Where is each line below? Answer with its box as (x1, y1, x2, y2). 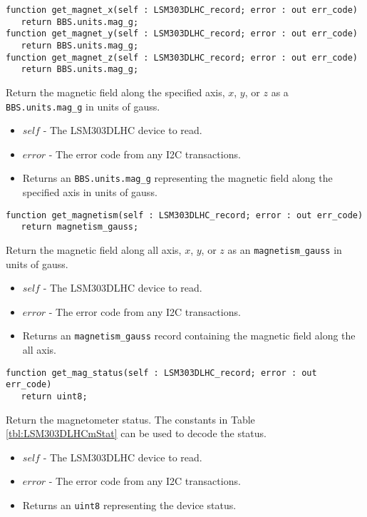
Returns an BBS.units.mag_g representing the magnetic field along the (22, 170, 333, 185)
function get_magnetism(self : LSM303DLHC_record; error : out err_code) (6, 210, 363, 220)
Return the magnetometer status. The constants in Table (6, 411, 255, 426)
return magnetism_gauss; (21, 222, 139, 232)
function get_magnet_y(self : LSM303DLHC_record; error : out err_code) (6, 29, 358, 39)
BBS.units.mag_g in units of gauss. (6, 98, 160, 113)
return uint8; (21, 391, 88, 401)
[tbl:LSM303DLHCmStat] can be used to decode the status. (6, 426, 267, 441)
